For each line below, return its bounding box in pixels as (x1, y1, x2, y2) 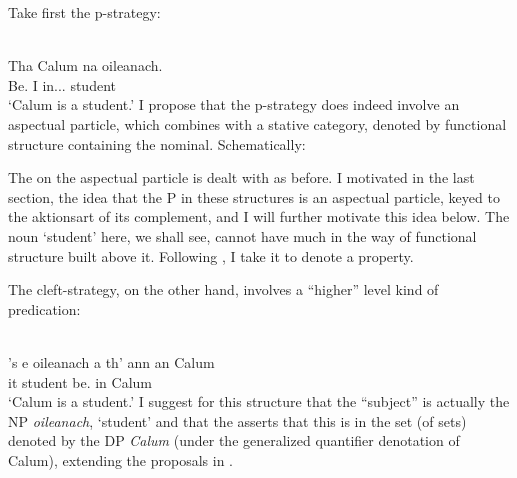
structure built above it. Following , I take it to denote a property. (8, 245, 414, 266)
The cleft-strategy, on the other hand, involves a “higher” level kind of (8, 279, 439, 300)
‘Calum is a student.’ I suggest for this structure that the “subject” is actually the (8, 391, 510, 412)
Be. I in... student (8, 74, 116, 95)
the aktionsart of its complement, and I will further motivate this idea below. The (8, 206, 510, 227)
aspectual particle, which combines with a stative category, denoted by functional (8, 113, 507, 134)
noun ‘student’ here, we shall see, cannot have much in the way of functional (8, 225, 477, 246)
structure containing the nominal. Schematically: (8, 133, 306, 154)
